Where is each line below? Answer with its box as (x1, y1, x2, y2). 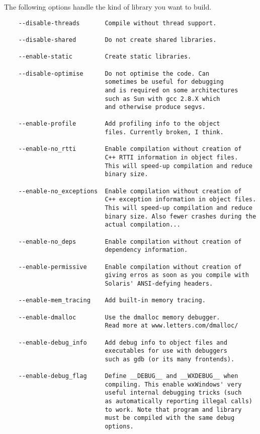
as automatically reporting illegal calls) (105, 398, 252, 405)
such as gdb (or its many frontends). (105, 355, 235, 363)
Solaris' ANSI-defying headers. (105, 280, 213, 287)
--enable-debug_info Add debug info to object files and (18, 339, 227, 346)
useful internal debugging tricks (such (105, 389, 242, 397)
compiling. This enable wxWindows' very (105, 381, 242, 388)
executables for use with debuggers (105, 347, 227, 355)
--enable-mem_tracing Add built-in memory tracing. (18, 297, 206, 304)
